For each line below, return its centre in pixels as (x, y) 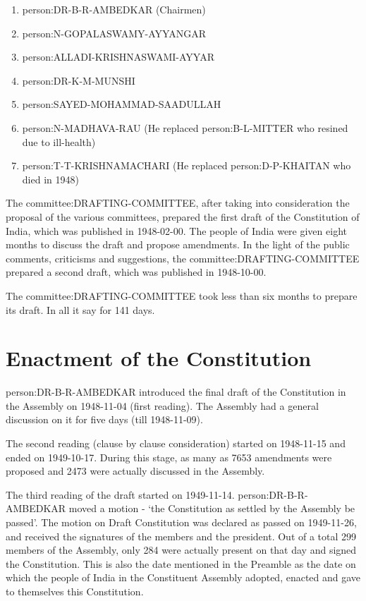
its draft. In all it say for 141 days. (80, 309)
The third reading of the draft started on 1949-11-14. (120, 494)
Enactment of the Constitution (159, 358)
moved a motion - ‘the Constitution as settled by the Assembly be (212, 508)
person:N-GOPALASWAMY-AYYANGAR (114, 33)
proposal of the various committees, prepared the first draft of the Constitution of (183, 216)
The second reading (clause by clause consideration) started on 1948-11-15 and (176, 443)
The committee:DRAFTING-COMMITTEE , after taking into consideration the (178, 203)
